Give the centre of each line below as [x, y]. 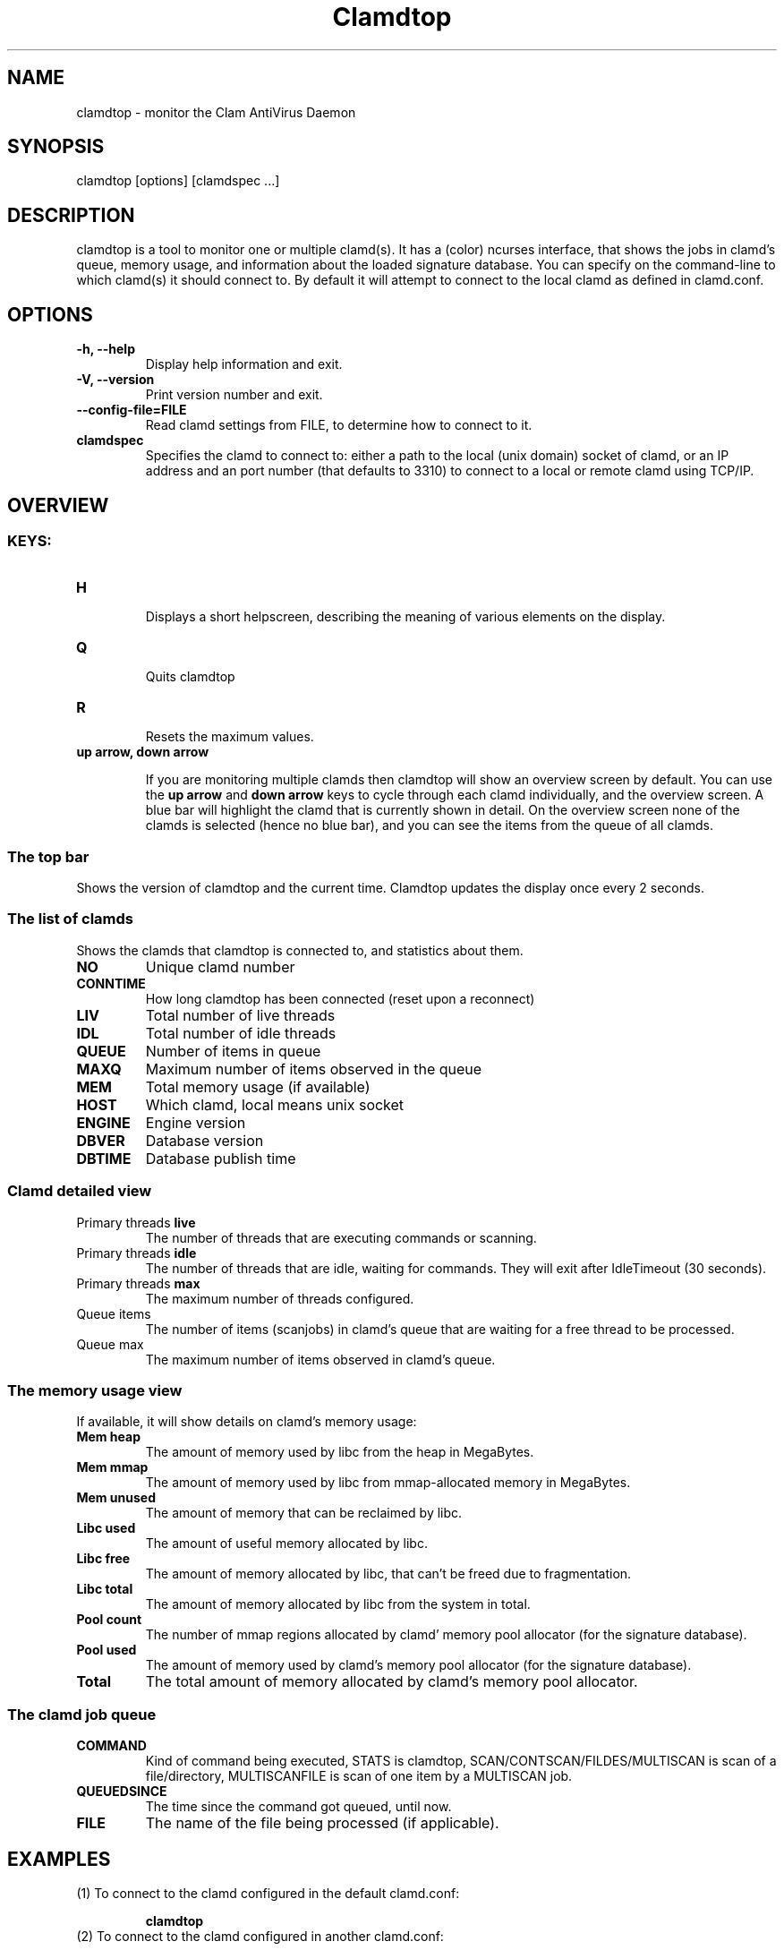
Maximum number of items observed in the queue [314, 1069]
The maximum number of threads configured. [280, 1298]
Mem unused [116, 1498]
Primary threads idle [136, 1253]
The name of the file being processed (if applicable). [322, 1823]
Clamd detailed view [80, 1191]
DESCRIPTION [71, 215]
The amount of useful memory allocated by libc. [286, 1544]
